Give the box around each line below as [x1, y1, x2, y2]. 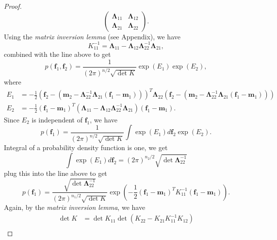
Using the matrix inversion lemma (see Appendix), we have [4, 31, 180, 41]
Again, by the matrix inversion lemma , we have [4, 202, 146, 212]
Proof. [4, 1, 22, 11]
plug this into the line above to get [4, 168, 107, 178]
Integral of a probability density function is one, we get [4, 142, 168, 153]
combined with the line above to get [4, 49, 111, 59]
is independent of [32, 114, 82, 124]
